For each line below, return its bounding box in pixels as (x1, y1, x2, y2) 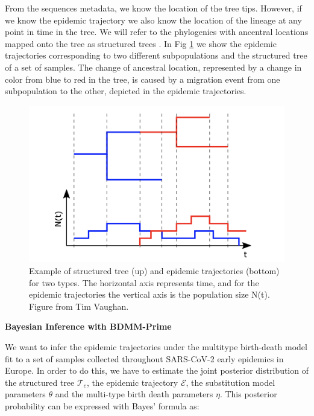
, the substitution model (186, 376, 275, 388)
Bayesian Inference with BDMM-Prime (5, 320, 172, 333)
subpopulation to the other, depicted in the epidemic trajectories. (5, 85, 246, 97)
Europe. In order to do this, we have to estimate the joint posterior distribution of (5, 364, 309, 377)
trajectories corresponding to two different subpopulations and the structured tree (5, 49, 307, 62)
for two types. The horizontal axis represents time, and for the (29, 276, 259, 289)
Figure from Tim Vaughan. (29, 299, 129, 312)
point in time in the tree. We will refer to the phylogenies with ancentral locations (5, 25, 309, 38)
